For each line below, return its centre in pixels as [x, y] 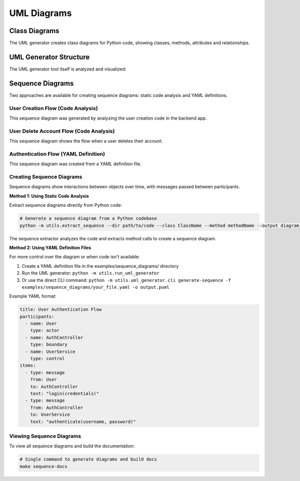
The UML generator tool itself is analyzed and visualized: [68, 69]
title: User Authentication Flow [61, 310]
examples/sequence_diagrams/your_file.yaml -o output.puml [96, 287]
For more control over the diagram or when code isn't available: [74, 257]
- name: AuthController [54, 337]
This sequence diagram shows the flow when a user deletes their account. [86, 141]
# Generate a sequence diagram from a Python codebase [88, 218]
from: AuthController [57, 407]
